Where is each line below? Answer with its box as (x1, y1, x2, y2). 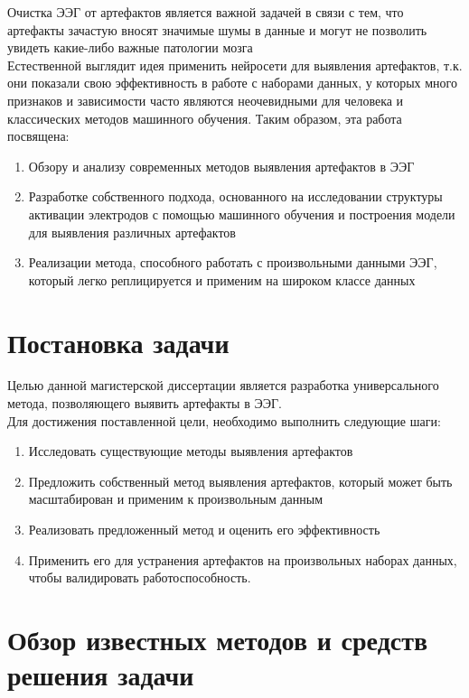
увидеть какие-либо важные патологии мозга (7, 38, 253, 57)
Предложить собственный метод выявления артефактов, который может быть (28, 471, 453, 490)
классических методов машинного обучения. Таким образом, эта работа (7, 108, 402, 127)
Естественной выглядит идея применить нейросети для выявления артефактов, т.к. (7, 55, 463, 74)
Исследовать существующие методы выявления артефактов (28, 442, 353, 461)
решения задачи (7, 656, 194, 693)
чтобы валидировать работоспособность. (28, 568, 251, 587)
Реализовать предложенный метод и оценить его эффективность (28, 520, 380, 538)
